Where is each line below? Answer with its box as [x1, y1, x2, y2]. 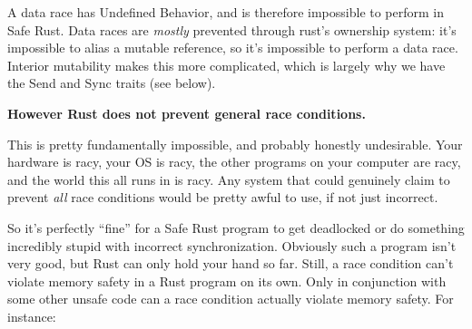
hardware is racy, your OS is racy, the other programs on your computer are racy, [7, 152, 461, 171]
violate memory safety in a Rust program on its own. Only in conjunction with [7, 271, 447, 290]
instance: [7, 306, 56, 325]
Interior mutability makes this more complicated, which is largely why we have [7, 55, 446, 74]
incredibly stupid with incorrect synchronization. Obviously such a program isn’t [7, 236, 457, 255]
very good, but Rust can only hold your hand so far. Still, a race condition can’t [7, 254, 454, 273]
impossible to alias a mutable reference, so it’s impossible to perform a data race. [7, 38, 458, 57]
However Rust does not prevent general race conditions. [7, 103, 366, 122]
